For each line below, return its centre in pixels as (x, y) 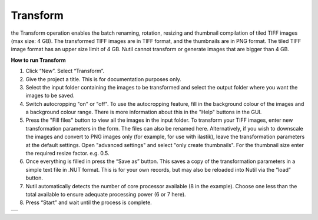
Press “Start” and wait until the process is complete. (89, 202)
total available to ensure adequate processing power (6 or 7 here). (106, 194)
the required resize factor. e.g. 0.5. (67, 154)
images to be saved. (50, 96)
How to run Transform (38, 60)
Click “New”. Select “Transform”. (65, 71)
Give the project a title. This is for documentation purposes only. (104, 79)
